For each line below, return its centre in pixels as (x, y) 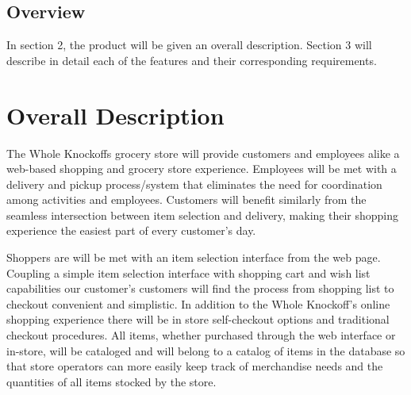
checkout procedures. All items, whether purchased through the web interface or (201, 335)
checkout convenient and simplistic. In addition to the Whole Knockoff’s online (198, 303)
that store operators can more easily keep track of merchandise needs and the (195, 366)
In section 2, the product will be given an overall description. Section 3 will (189, 45)
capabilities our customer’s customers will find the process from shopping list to (200, 288)
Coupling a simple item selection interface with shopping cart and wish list (188, 272)
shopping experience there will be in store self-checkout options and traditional (198, 319)
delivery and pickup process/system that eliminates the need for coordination (194, 184)
